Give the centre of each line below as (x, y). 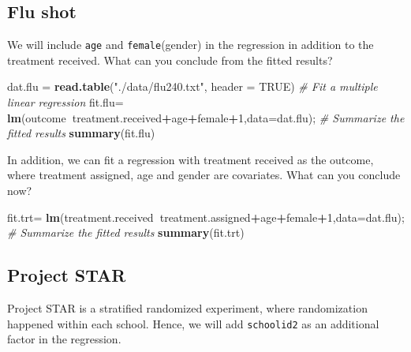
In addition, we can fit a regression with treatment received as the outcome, (191, 159)
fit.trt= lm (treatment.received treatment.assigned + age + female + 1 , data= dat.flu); (206, 217)
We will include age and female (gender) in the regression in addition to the (191, 45)
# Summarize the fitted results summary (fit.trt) (126, 232)
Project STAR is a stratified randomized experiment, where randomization (187, 308)
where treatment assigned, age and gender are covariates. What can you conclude (204, 175)
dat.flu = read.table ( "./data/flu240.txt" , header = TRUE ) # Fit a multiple (192, 86)
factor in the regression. (64, 339)
